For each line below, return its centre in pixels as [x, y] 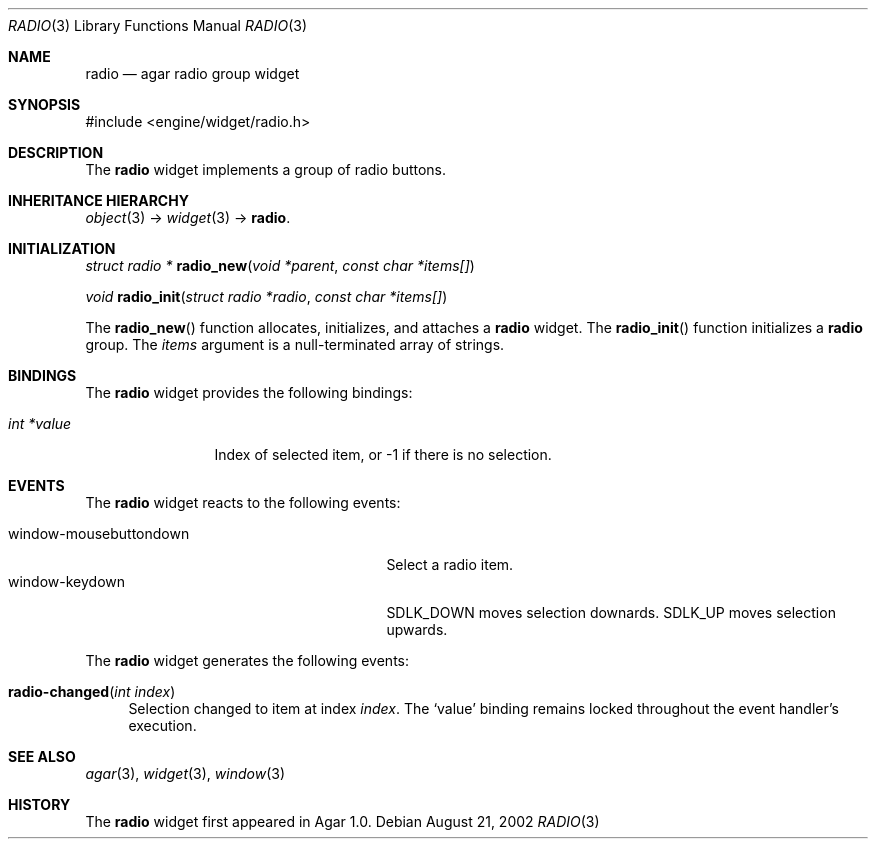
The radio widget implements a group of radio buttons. [266, 169]
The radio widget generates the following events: [247, 660]
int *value [40, 423]
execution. [162, 725]
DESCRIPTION [56, 152]
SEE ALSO [42, 756]
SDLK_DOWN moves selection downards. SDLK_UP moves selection [611, 612]
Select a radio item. [450, 564]
